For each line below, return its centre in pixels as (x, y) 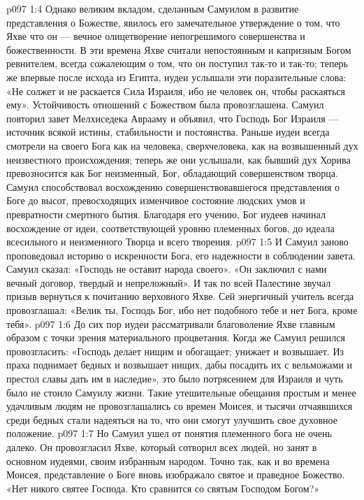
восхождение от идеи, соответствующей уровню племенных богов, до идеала (170, 228)
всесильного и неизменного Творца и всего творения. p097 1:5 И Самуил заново (177, 242)
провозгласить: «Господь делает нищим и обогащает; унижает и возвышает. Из (175, 351)
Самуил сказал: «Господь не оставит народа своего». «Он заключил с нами (167, 269)
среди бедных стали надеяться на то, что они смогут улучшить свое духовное (172, 419)
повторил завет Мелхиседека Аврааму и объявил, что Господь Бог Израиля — (173, 118)
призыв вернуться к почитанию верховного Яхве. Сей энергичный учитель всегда (180, 296)
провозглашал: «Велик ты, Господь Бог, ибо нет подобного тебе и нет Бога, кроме (182, 310)
